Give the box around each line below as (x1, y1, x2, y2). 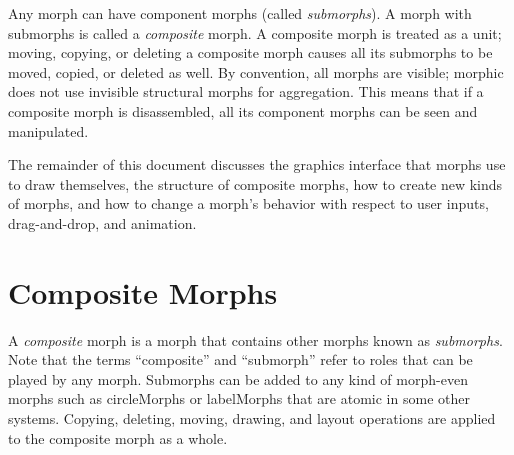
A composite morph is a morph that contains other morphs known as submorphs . (8, 329, 503, 350)
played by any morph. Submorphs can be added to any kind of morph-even (8, 368, 468, 389)
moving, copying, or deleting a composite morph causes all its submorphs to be (8, 42, 493, 63)
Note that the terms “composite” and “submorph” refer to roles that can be (8, 349, 473, 370)
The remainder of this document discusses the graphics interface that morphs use (8, 154, 506, 175)
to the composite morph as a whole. (8, 427, 228, 448)
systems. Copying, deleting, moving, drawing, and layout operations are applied (8, 408, 496, 429)
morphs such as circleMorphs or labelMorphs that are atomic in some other (8, 388, 470, 409)
